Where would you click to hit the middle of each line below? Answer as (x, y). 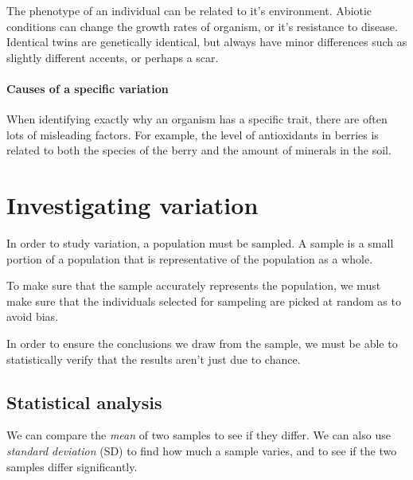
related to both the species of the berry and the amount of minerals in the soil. (199, 150)
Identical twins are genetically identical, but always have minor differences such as (207, 42)
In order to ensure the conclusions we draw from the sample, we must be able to (202, 343)
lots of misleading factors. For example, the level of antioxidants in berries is (193, 134)
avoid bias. (33, 316)
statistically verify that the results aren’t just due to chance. (154, 359)
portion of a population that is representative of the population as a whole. (190, 258)
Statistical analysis (84, 402)
